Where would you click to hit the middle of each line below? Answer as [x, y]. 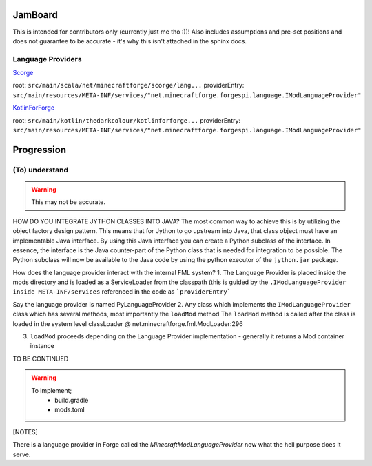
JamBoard [35, 15]
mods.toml [70, 409]
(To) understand [41, 170]
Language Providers [47, 59]
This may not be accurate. [69, 202]
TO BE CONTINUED [41, 358]
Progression [40, 149]
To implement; [52, 390]
